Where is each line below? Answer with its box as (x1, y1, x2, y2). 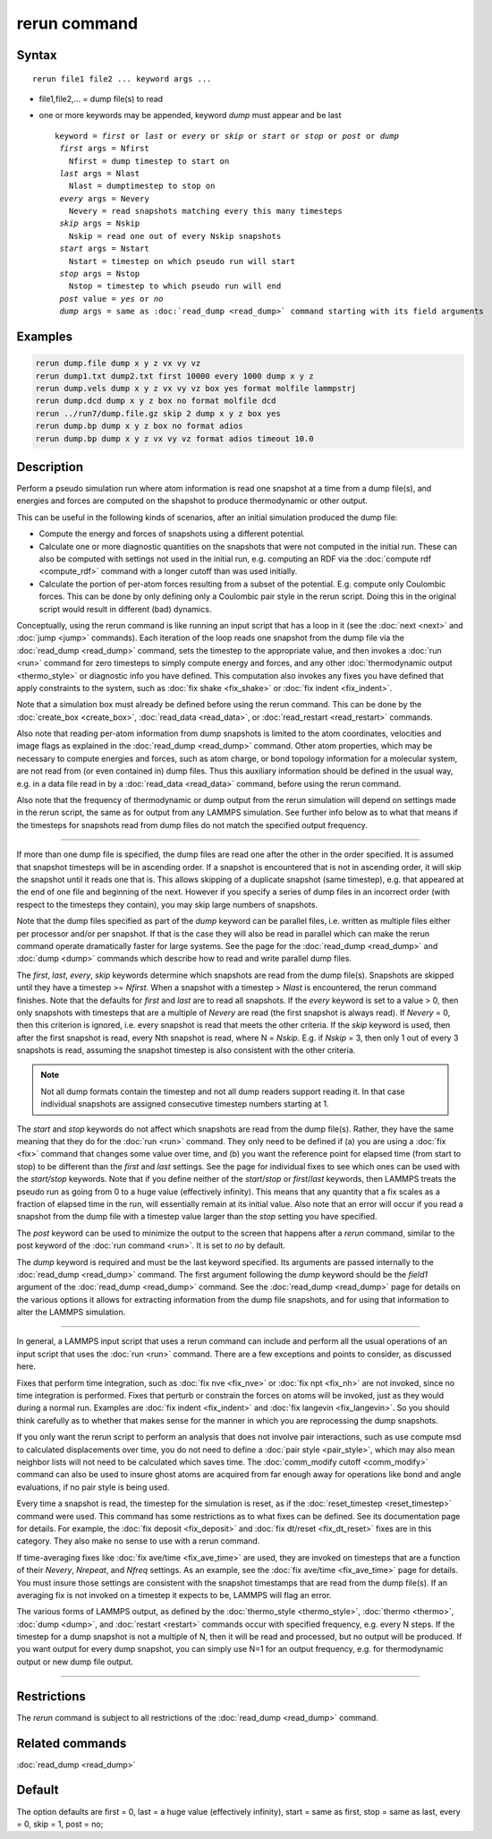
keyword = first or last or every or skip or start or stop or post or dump (55, 131, 400, 141)
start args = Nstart (59, 244, 149, 254)
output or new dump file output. (16, 1656, 134, 1667)
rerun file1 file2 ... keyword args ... (32, 73, 212, 84)
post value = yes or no (59, 294, 164, 304)
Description (16, 459, 84, 475)
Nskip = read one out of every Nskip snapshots (68, 231, 282, 241)
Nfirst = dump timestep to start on (68, 156, 230, 166)
